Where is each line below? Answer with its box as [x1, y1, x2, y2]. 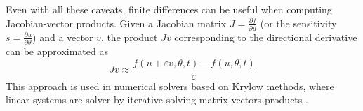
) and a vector [32, 29, 93, 44]
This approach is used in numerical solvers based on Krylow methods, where [6, 78, 334, 93]
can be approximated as [6, 44, 108, 59]
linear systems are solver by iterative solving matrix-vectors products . [6, 92, 308, 107]
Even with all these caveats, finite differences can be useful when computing [6, 2, 332, 16]
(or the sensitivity [260, 15, 337, 30]
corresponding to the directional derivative [174, 29, 357, 44]
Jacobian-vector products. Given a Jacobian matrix [6, 15, 227, 30]
